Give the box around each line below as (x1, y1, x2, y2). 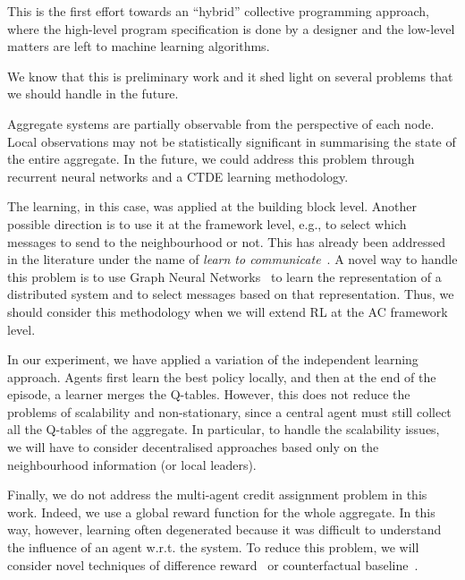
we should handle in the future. (7, 84, 179, 103)
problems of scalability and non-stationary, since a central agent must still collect (7, 402, 452, 421)
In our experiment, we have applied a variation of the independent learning (7, 350, 418, 369)
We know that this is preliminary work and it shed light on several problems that (7, 66, 453, 85)
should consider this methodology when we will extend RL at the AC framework (7, 302, 448, 320)
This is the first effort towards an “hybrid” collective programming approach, (7, 2, 429, 20)
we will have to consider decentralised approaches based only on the (7, 438, 379, 456)
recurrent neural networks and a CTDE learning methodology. (7, 166, 349, 185)
